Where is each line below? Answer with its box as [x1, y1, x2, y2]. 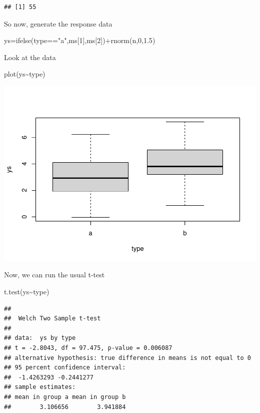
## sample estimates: [4, 383, 76, 391]
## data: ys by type [4, 334, 76, 342]
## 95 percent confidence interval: [4, 364, 126, 371]
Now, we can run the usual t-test [4, 269, 105, 280]
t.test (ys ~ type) [4, 286, 49, 297]
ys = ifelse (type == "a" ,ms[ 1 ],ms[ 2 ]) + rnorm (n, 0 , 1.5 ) [4, 35, 155, 46]
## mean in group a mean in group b [4, 393, 126, 401]
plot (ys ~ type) [4, 69, 45, 79]
